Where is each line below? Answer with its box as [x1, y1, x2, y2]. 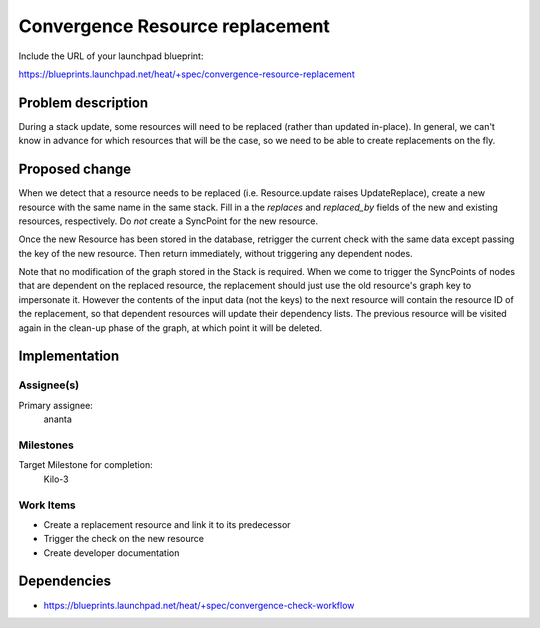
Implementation [18, 348, 120, 365]
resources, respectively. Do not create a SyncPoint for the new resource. [18, 215, 319, 227]
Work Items [18, 498, 76, 512]
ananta [43, 413, 72, 425]
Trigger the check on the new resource [43, 533, 205, 545]
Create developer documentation [43, 546, 180, 559]
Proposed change [18, 161, 132, 178]
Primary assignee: [18, 399, 94, 411]
